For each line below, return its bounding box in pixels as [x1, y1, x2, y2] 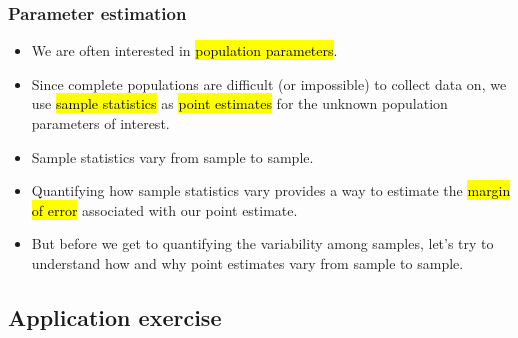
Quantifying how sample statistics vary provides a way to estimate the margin [31, 180, 511, 201]
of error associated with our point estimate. [31, 199, 298, 220]
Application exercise [8, 301, 222, 332]
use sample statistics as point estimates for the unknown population [31, 93, 448, 114]
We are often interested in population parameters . [31, 40, 338, 61]
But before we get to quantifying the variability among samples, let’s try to [31, 233, 494, 254]
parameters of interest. [31, 113, 170, 133]
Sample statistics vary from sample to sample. [31, 146, 314, 167]
